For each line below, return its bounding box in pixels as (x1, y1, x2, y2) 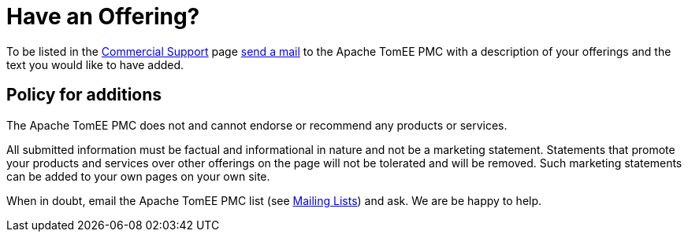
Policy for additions (6, 85, 162, 105)
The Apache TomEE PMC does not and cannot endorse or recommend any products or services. (6, 118, 508, 132)
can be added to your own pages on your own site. (6, 169, 270, 183)
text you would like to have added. (6, 57, 184, 71)
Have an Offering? (6, 3, 200, 30)
